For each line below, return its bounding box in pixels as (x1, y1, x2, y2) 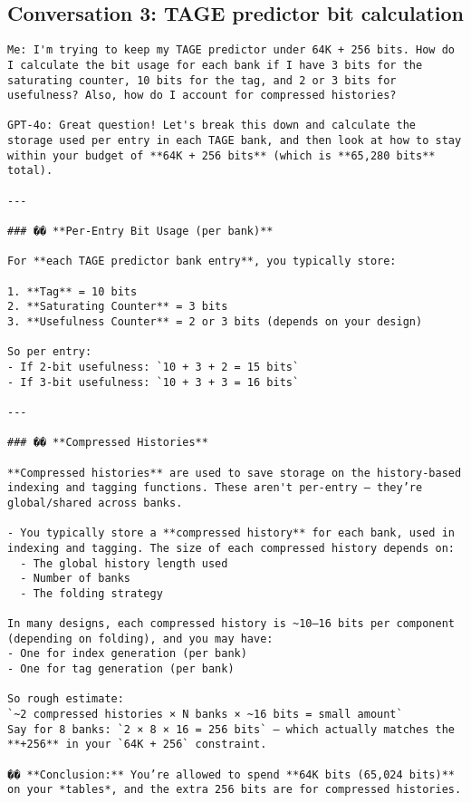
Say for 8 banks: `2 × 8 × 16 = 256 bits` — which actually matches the (7, 722, 455, 736)
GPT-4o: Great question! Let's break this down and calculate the (7, 119, 417, 132)
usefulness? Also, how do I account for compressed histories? (7, 89, 397, 102)
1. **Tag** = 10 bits (7, 285, 138, 298)
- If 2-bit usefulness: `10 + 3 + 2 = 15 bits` (7, 360, 300, 373)
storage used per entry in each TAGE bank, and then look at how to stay (7, 134, 462, 148)
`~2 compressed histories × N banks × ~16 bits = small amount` (7, 708, 403, 721)
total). (7, 164, 53, 178)
